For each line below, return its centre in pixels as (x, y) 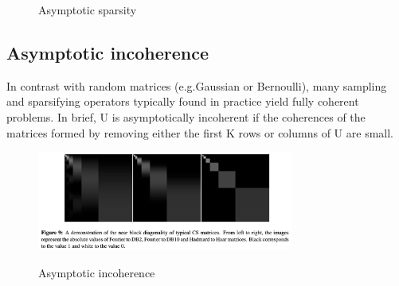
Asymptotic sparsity (88, 10)
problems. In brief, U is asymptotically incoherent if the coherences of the (186, 116)
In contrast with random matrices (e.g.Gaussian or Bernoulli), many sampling (197, 85)
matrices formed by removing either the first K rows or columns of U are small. (200, 132)
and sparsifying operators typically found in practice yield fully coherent (183, 101)
